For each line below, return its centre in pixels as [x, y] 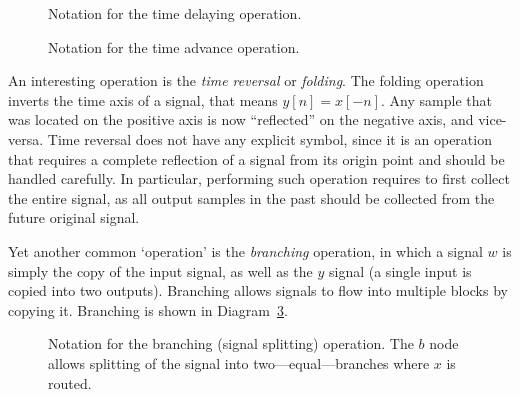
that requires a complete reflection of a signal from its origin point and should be [256, 158]
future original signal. [74, 217]
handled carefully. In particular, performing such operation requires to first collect [259, 178]
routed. [70, 382]
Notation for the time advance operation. [174, 46]
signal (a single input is [400, 270]
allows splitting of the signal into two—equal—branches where [239, 362]
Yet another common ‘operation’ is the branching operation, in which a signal [245, 250]
